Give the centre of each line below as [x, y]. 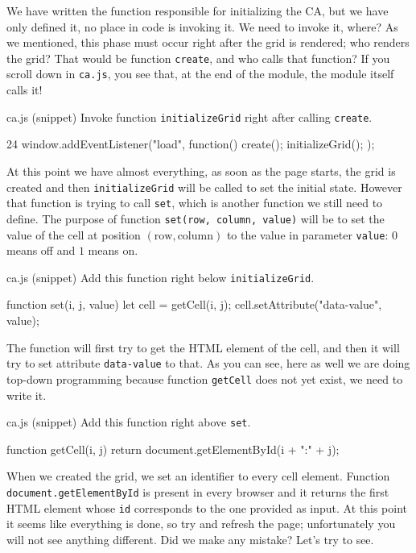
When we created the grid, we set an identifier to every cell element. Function [198, 476]
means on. [113, 250]
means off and [41, 250]
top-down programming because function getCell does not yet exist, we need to [205, 378]
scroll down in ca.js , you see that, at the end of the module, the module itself [200, 74]
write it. [27, 395]
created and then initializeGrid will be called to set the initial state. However [204, 187]
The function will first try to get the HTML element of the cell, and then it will [203, 347]
